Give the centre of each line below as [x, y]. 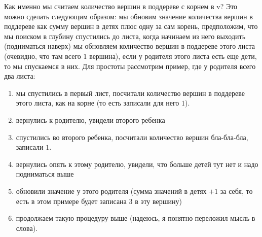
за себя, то [236, 191]
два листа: [20, 76]
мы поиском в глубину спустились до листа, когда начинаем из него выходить [125, 36]
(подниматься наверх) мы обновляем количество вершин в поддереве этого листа [130, 46]
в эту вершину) [158, 201]
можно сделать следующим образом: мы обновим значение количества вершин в [128, 16]
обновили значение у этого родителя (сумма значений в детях [111, 191]
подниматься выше [45, 174]
